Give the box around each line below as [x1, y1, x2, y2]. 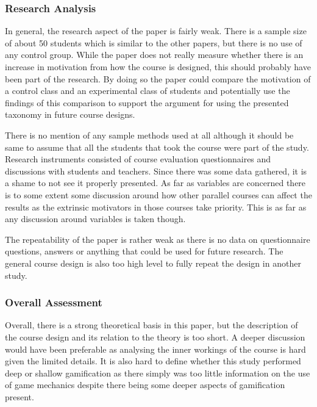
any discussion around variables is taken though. [5, 212, 186, 225]
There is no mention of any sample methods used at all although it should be [5, 128, 294, 141]
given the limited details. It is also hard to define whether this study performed [5, 355, 301, 367]
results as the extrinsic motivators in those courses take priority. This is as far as [5, 200, 307, 213]
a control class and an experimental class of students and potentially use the [5, 84, 290, 97]
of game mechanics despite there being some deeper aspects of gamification [5, 378, 285, 391]
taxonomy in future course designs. [5, 108, 135, 121]
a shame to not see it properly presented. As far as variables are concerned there [5, 176, 306, 189]
